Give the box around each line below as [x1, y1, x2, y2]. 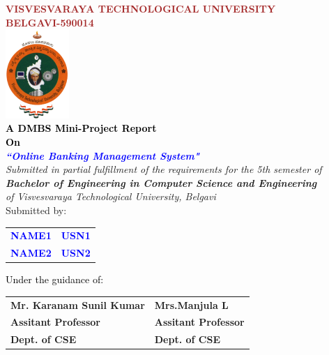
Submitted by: [6, 202, 67, 217]
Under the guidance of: [6, 272, 104, 287]
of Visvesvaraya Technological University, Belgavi [6, 189, 216, 204]
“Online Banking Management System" [6, 148, 200, 163]
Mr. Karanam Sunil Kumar [10, 297, 145, 312]
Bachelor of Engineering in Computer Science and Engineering [6, 175, 317, 190]
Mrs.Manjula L [154, 297, 229, 312]
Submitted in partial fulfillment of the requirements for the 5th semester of [6, 162, 322, 176]
